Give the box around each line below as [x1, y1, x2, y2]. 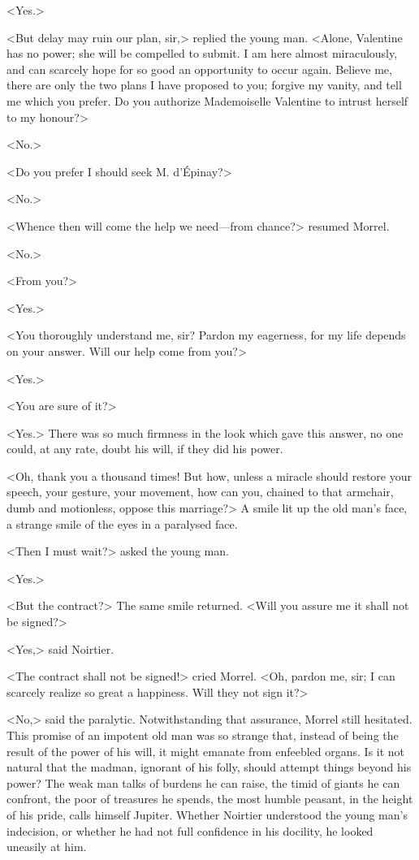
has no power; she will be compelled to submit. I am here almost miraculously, [6, 45, 398, 62]
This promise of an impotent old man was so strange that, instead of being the [6, 727, 399, 743]
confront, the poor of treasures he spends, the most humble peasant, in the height [6, 790, 413, 807]
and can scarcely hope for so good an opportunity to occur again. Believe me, [6, 60, 392, 77]
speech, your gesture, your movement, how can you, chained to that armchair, [6, 483, 394, 500]
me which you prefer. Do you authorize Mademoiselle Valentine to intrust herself [6, 92, 408, 109]
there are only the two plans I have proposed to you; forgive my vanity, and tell [6, 76, 402, 93]
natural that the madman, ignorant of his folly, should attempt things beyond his [6, 758, 412, 776]
